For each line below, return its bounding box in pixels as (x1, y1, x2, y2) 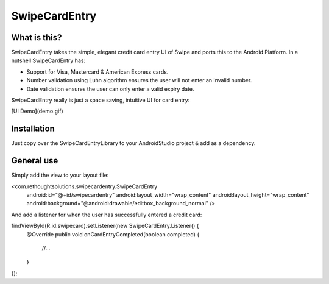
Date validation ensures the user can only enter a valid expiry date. (26, 85, 194, 93)
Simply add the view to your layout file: (11, 171, 109, 179)
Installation (11, 124, 55, 134)
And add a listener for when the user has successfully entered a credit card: (11, 211, 202, 218)
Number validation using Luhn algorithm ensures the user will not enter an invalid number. (26, 77, 252, 84)
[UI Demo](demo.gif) (11, 107, 63, 115)
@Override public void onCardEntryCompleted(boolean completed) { (26, 230, 200, 238)
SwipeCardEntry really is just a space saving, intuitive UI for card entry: (11, 96, 190, 104)
